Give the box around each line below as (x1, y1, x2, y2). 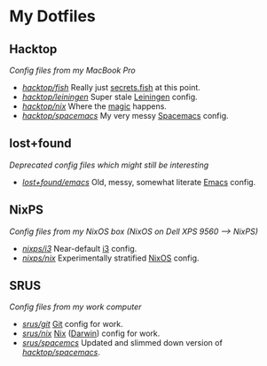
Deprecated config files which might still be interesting (9, 160, 209, 170)
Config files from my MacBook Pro (9, 65, 136, 75)
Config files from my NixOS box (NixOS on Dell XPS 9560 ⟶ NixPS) (9, 226, 259, 237)
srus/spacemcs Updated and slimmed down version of (21, 338, 224, 348)
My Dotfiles (9, 6, 96, 27)
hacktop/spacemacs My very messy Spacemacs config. (21, 111, 229, 121)
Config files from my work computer (9, 301, 142, 312)
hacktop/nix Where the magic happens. (21, 101, 167, 112)
